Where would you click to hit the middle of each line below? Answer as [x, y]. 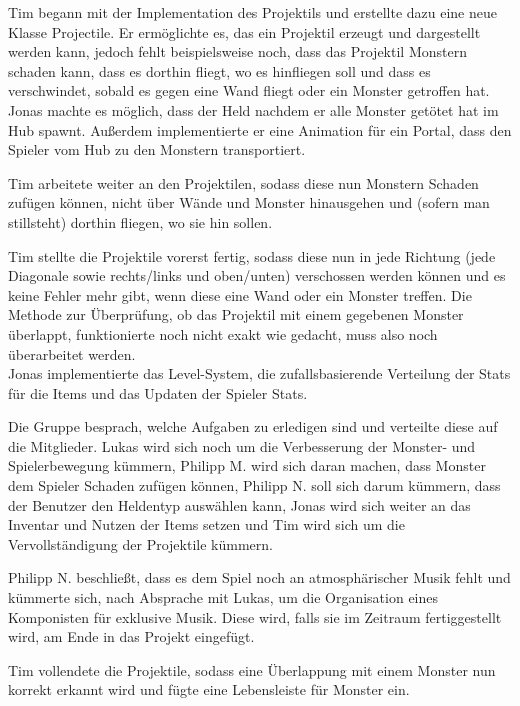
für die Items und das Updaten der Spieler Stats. [158, 392]
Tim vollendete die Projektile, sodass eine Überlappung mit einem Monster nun [252, 669]
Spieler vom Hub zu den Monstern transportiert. [157, 149]
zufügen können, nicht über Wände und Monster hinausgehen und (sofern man [249, 202]
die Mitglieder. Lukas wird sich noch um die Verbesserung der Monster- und [242, 445]
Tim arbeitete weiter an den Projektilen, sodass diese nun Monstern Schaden [243, 182]
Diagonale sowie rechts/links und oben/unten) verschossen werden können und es [257, 275]
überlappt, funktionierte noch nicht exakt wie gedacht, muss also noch [223, 333]
